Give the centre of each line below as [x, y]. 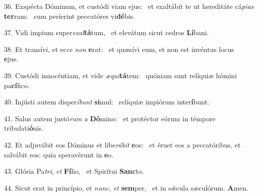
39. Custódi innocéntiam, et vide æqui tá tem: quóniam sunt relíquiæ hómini [121, 75]
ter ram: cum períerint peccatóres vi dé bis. [70, 16]
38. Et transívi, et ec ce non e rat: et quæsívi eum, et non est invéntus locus [119, 49]
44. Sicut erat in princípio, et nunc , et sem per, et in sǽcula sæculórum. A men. [126, 187]
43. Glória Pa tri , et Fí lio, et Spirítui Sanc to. [74, 171]
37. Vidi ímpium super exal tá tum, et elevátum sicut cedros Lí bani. [106, 32]
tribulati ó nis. [24, 128]
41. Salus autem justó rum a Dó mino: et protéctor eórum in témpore [110, 118]
